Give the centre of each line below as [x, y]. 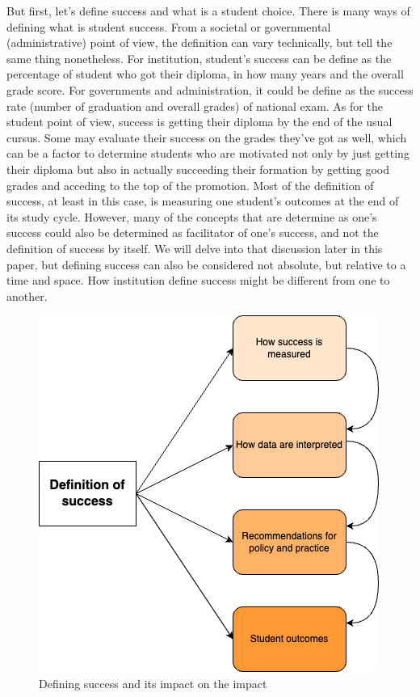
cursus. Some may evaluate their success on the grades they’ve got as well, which [207, 137]
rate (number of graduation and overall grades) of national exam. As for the [195, 106]
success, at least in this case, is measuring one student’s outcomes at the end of [203, 201]
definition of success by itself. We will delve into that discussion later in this [195, 248]
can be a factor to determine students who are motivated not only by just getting [208, 153]
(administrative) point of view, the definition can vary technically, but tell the [199, 42]
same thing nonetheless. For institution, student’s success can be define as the [199, 58]
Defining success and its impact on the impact [153, 683]
